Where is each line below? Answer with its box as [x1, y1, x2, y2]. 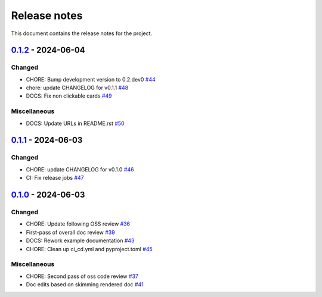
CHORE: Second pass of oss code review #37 [26, 273, 138, 280]
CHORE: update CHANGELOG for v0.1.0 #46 [26, 165, 134, 173]
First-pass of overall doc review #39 [26, 229, 116, 236]
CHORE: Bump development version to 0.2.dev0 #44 [26, 76, 156, 83]
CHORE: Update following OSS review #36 [26, 220, 131, 227]
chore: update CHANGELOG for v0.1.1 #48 [26, 84, 129, 92]
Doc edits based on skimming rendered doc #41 [26, 281, 144, 288]
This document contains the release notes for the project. [11, 30, 152, 37]
